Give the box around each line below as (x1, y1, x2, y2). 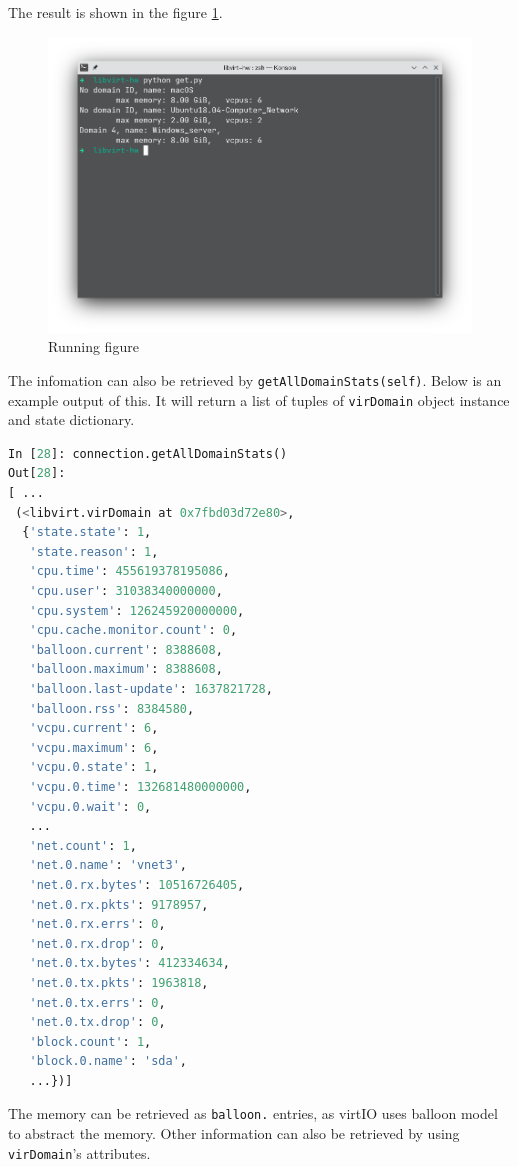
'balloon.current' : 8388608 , (29, 642, 223, 657)
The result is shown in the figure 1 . (8, 2, 223, 22)
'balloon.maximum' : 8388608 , (29, 662, 223, 677)
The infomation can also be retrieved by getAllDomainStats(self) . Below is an (8, 369, 502, 390)
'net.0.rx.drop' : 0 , (29, 936, 166, 951)
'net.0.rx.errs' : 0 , (29, 917, 166, 932)
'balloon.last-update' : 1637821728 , (29, 682, 273, 697)
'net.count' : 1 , (29, 838, 137, 853)
